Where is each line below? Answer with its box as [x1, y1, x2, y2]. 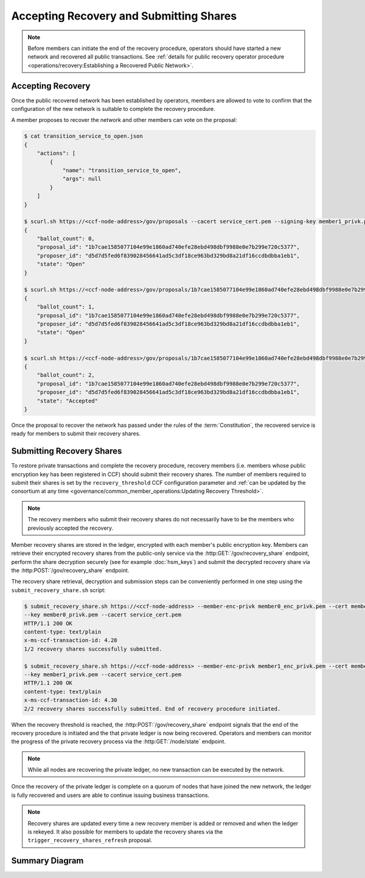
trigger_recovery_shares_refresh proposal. [27, 837, 152, 844]
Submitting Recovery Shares [11, 446, 122, 457]
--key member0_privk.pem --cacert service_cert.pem [24, 612, 182, 618]
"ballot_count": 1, [36, 304, 96, 310]
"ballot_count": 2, [36, 372, 96, 379]
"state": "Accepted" [36, 397, 99, 404]
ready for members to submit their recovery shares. [11, 430, 141, 437]
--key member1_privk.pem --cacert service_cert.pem [24, 671, 182, 678]
